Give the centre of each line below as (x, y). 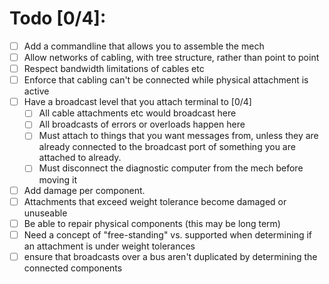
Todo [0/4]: (58, 18)
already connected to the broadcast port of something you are (167, 147)
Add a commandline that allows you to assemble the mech (144, 46)
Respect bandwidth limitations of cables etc (114, 69)
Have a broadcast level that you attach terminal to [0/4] (137, 102)
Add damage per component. (84, 190)
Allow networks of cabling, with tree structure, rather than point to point (171, 57)
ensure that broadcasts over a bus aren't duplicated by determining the (170, 256)
